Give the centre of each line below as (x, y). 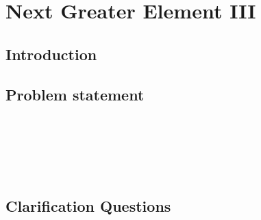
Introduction (51, 54)
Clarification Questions (88, 205)
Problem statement (75, 94)
